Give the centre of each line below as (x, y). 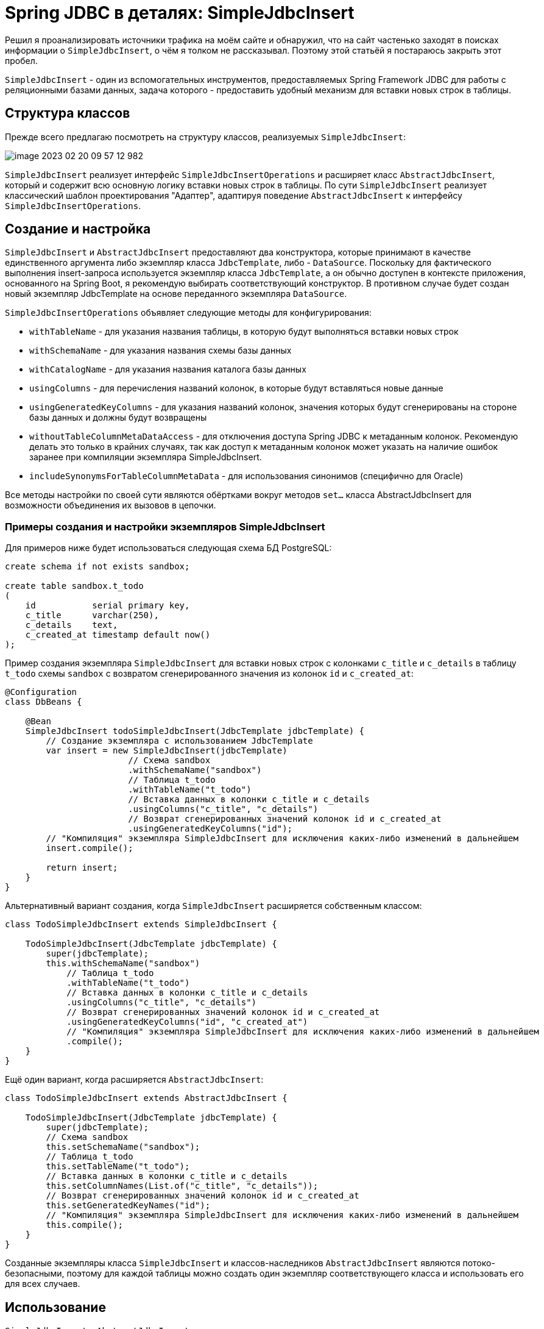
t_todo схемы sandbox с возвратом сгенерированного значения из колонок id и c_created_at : (209, 674)
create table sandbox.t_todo (74, 586)
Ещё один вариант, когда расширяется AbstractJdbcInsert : (134, 1080)
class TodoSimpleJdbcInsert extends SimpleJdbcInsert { (141, 925)
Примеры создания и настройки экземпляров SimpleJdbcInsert (165, 526)
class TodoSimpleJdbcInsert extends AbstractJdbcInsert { (146, 1098)
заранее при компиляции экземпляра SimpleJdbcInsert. (146, 457)
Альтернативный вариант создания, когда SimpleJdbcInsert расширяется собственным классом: (214, 906)
